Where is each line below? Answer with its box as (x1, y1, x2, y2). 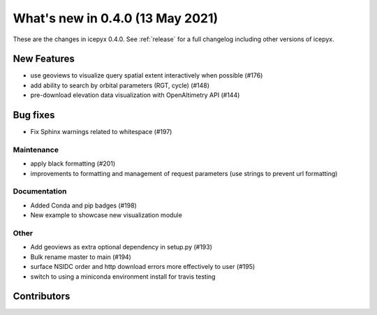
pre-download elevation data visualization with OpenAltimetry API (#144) (30, 91, 240, 99)
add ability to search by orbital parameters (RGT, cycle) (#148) (30, 81, 209, 89)
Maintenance (13, 145, 59, 154)
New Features (13, 53, 75, 65)
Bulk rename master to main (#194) (30, 252, 132, 261)
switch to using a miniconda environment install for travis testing (30, 272, 216, 281)
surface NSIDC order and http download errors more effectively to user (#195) (30, 263, 256, 271)
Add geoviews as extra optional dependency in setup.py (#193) (30, 243, 213, 251)
